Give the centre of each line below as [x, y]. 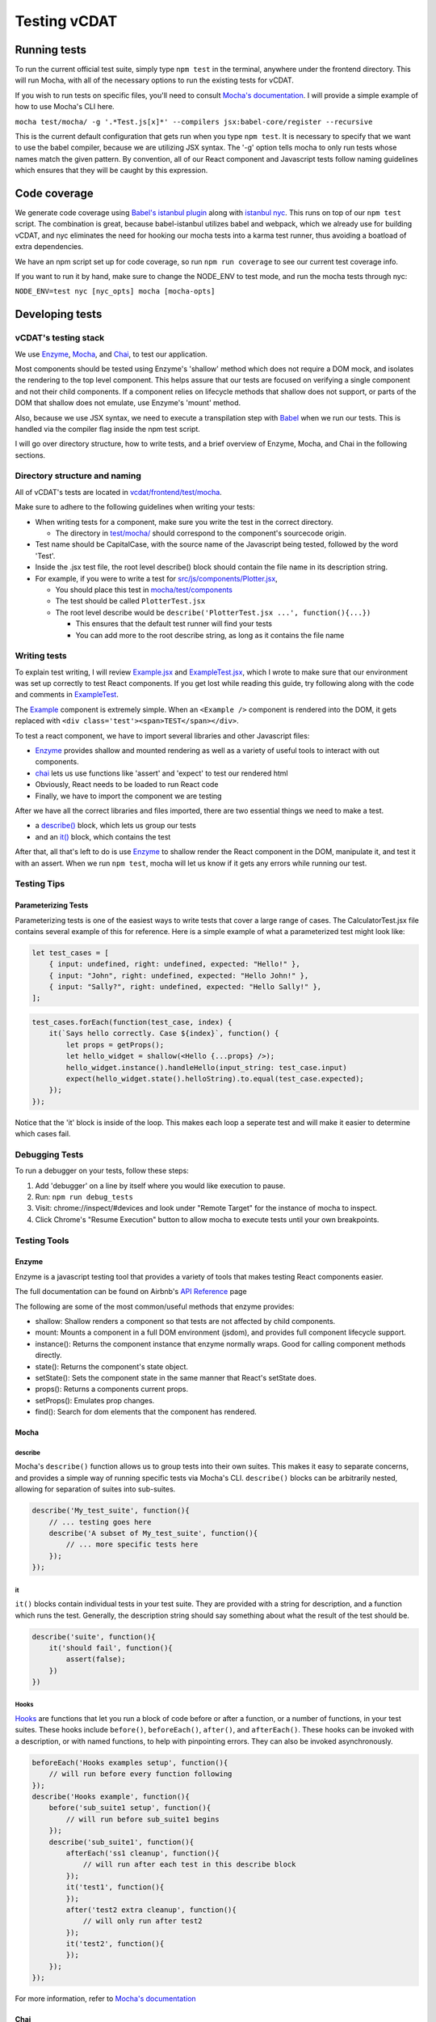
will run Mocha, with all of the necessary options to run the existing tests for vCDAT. [155, 80]
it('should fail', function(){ [111, 1648]
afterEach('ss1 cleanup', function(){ [143, 1853]
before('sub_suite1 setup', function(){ [130, 1808]
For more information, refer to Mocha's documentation [106, 1999]
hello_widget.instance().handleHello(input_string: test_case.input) [206, 1067]
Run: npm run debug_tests [84, 1197]
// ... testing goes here [100, 1522]
